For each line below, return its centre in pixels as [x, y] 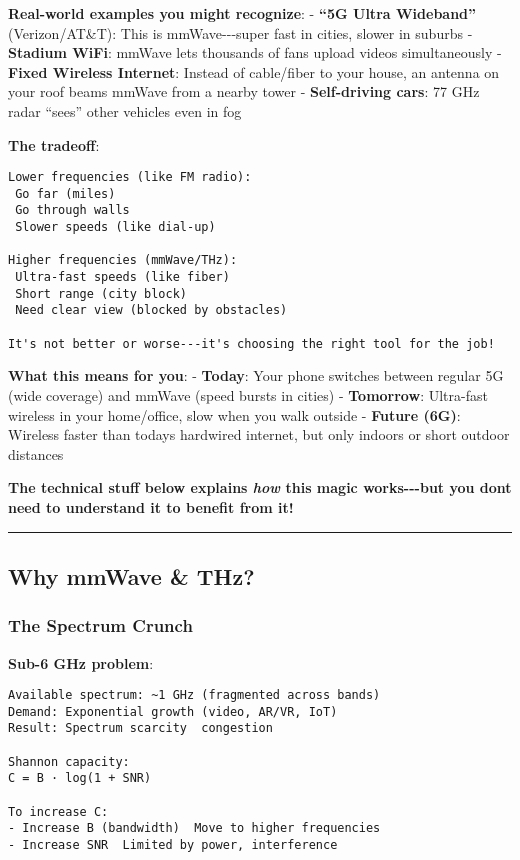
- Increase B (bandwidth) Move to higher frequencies [194, 828]
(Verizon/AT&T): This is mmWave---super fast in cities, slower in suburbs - [240, 32]
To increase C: [58, 811]
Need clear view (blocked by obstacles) [151, 310]
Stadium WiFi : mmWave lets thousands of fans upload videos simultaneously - [255, 52]
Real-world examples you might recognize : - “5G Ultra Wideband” [242, 13]
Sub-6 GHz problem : [81, 662]
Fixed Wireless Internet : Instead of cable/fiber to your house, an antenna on [254, 71]
